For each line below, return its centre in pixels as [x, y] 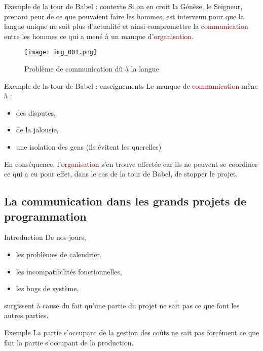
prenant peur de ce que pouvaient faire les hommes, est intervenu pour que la [124, 16]
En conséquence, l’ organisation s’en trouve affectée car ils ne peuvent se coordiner [131, 164]
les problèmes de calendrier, [59, 254]
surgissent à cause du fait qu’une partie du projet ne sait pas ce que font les [122, 305]
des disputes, [36, 112]
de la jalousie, [37, 130]
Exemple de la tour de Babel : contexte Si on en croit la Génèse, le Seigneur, [123, 6]
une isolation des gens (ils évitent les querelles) [89, 147]
